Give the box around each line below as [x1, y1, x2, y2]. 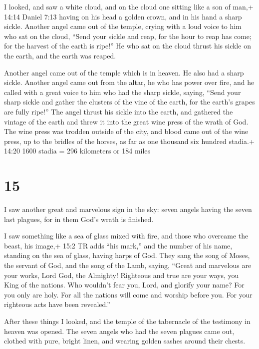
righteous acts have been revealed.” [4, 299, 110, 309]
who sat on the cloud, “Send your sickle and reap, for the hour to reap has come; [4, 30, 252, 41]
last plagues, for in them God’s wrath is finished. [4, 213, 154, 224]
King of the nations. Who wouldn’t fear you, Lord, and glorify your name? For [4, 279, 245, 290]
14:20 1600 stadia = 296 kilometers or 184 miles [4, 145, 151, 156]
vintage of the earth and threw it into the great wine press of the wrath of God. [4, 116, 249, 126]
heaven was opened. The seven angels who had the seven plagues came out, [4, 325, 235, 336]
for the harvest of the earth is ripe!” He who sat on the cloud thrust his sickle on [4, 40, 251, 51]
